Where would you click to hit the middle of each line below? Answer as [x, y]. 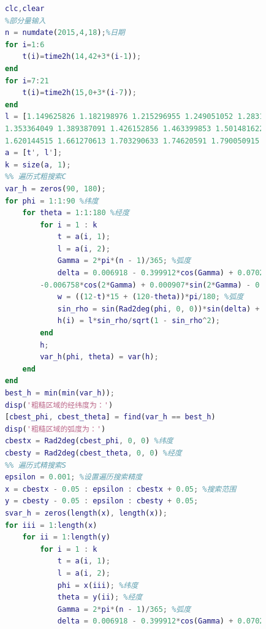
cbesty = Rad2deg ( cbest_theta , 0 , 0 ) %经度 [93, 453]
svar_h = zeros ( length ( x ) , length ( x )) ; [86, 513]
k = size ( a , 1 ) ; [38, 165]
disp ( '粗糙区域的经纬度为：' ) [59, 405]
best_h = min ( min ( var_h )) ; [59, 393]
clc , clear [25, 9]
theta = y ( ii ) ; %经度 [100, 597]
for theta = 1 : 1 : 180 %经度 [76, 213]
